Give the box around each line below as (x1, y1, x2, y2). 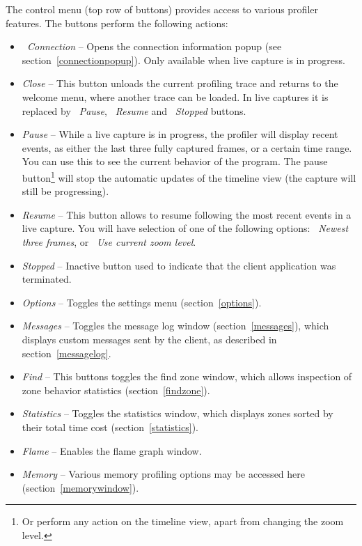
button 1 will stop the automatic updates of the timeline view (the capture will (22, 168, 356, 185)
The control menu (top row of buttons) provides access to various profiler (6, 2, 318, 16)
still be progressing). (22, 184, 109, 198)
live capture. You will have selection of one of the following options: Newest (22, 221, 349, 235)
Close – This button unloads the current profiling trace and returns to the (22, 76, 338, 91)
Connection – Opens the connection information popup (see (26, 39, 282, 54)
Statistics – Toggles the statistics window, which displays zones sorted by (22, 406, 333, 421)
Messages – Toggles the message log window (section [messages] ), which (22, 318, 329, 333)
